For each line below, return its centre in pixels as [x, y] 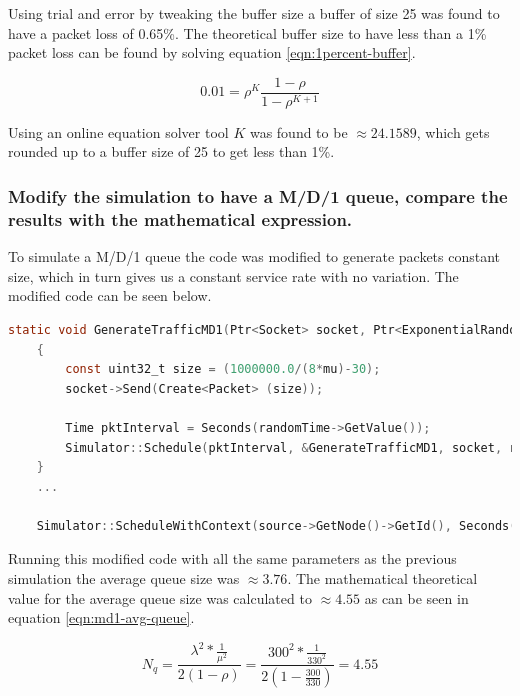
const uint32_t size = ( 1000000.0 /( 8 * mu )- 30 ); [223, 369]
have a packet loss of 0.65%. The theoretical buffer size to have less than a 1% [247, 32]
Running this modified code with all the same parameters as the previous [232, 558]
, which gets [453, 131]
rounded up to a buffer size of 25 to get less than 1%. [171, 151]
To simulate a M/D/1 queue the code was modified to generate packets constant [254, 256]
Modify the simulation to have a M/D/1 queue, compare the [258, 195]
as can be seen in [416, 597]
